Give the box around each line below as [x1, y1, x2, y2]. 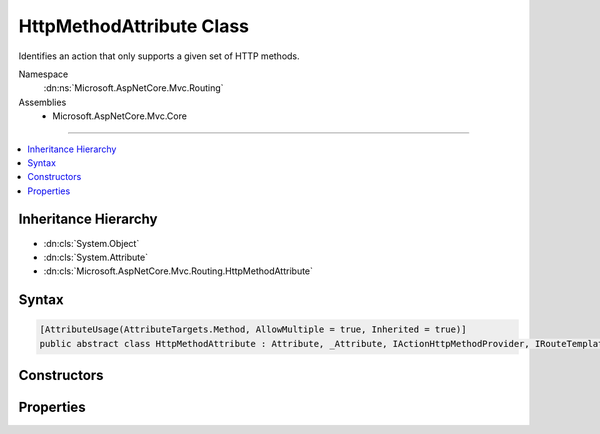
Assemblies [18, 96, 67, 108]
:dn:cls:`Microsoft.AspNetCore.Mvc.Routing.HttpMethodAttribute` [43, 265, 314, 277]
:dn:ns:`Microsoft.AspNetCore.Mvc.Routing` [43, 82, 224, 94]
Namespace [18, 68, 69, 80]
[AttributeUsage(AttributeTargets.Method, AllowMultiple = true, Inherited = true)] [39, 324, 467, 335]
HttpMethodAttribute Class [18, 15, 250, 37]
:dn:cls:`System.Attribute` [43, 251, 149, 263]
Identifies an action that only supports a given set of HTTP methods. [18, 50, 300, 62]
